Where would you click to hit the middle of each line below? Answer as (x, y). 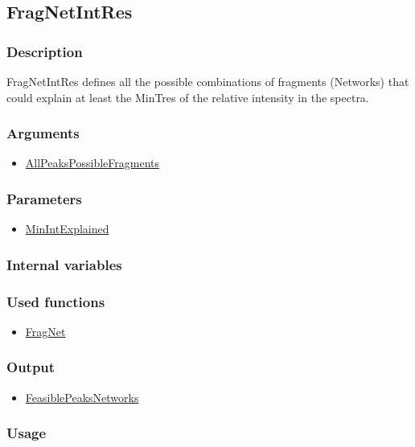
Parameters (44, 198)
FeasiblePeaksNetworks (82, 397)
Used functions (56, 301)
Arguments (43, 133)
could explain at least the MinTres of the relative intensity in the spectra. (188, 97)
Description (45, 51)
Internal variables (64, 264)
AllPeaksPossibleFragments (92, 163)
